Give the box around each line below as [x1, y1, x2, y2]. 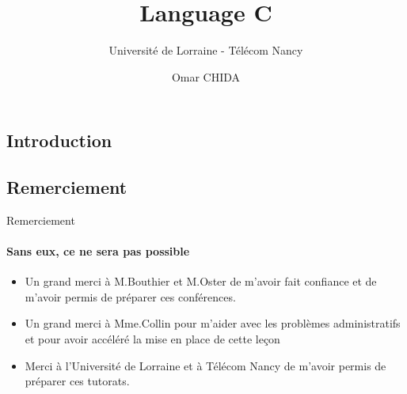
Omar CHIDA [171, 68, 241, 85]
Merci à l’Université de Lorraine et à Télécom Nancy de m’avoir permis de [25, 357, 386, 373]
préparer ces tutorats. [25, 373, 130, 389]
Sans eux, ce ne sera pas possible [6, 243, 190, 260]
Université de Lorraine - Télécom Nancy [108, 42, 303, 59]
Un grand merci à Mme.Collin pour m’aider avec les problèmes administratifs [25, 315, 401, 331]
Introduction [6, 128, 112, 153]
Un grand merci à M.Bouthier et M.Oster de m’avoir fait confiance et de [25, 273, 377, 290]
